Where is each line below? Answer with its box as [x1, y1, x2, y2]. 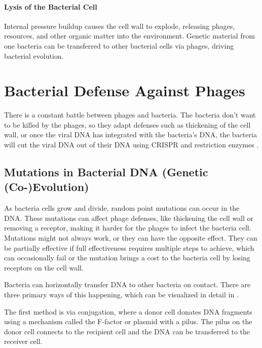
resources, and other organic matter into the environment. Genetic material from [4, 30, 255, 41]
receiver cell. [4, 336, 43, 346]
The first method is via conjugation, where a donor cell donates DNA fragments [4, 306, 252, 317]
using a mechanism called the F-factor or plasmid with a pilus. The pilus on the [4, 316, 252, 327]
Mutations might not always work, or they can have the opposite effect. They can [4, 233, 257, 243]
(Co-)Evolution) [4, 179, 89, 195]
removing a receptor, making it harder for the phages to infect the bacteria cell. [4, 222, 251, 233]
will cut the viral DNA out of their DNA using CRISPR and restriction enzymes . [4, 139, 259, 150]
